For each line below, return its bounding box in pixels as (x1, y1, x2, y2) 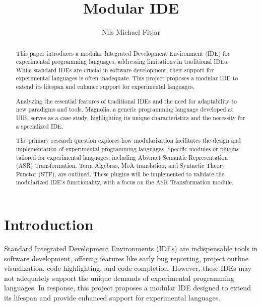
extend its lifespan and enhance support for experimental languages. (16, 82, 194, 91)
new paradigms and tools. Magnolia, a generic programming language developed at (16, 105, 234, 114)
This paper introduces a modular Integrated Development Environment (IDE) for (16, 49, 230, 57)
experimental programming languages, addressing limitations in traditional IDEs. (16, 57, 229, 66)
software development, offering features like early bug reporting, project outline (4, 253, 248, 263)
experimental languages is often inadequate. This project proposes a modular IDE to (16, 74, 238, 82)
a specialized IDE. (16, 122, 63, 130)
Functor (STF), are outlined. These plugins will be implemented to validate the (16, 169, 225, 178)
